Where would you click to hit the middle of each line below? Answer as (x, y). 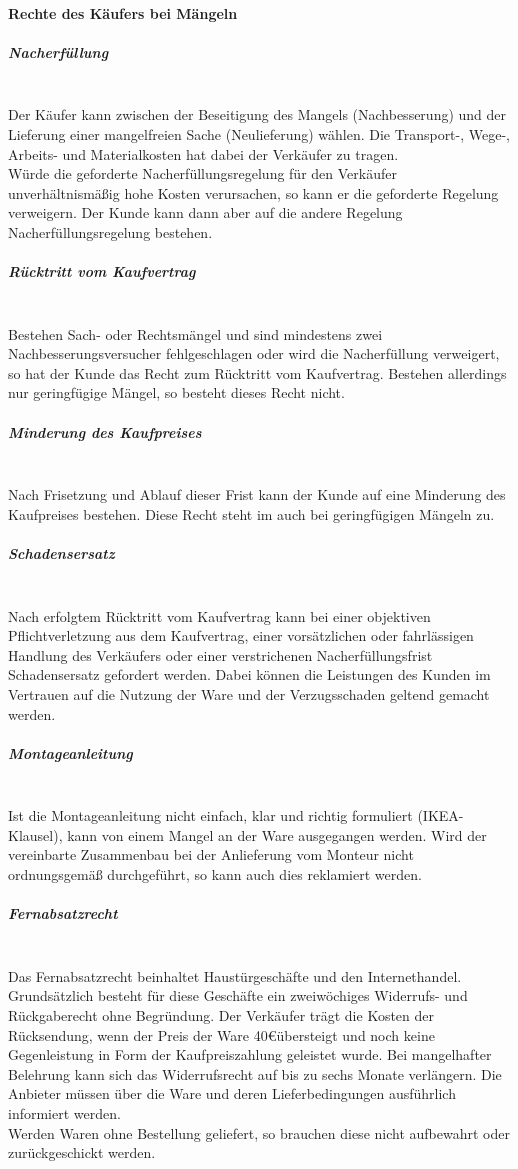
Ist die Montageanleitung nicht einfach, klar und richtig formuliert (210, 815)
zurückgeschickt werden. (82, 1152)
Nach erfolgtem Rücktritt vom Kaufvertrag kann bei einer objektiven (219, 615)
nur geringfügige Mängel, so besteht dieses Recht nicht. (176, 392)
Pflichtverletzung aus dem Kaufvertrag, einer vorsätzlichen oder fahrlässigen (241, 635)
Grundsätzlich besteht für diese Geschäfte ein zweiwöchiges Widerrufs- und (238, 995)
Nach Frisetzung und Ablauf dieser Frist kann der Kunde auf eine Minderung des (257, 494)
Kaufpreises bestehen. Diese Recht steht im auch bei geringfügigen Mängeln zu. (251, 513)
